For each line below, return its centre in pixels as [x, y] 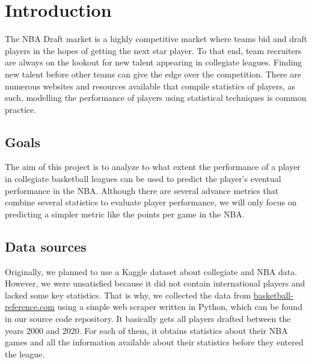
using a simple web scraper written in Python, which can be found [180, 307]
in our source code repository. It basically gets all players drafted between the [148, 319]
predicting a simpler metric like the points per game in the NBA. [125, 214]
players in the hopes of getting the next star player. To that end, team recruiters [153, 50]
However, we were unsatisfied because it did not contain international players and [155, 283]
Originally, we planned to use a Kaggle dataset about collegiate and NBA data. [151, 271]
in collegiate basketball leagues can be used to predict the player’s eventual [143, 179]
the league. [25, 353]
